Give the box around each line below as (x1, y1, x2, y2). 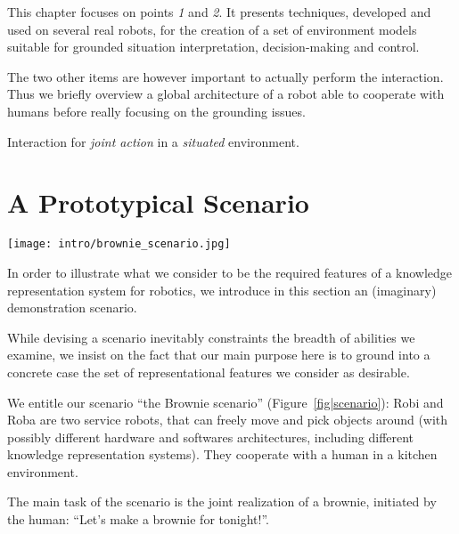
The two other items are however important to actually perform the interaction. (7, 67, 444, 85)
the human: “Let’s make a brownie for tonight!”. (7, 510, 269, 529)
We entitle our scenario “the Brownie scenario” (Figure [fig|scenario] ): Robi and (7, 392, 444, 411)
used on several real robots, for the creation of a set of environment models (7, 20, 417, 38)
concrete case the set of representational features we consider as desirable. (7, 362, 410, 381)
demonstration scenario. (7, 298, 137, 317)
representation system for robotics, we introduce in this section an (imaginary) (7, 280, 437, 299)
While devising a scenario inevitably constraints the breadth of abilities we (7, 328, 415, 346)
